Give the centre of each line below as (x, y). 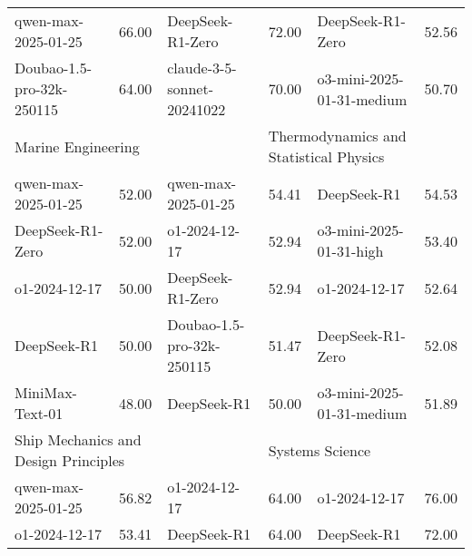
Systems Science (320, 450)
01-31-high (350, 251)
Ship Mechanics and (78, 439)
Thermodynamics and (337, 136)
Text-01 (39, 413)
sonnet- (190, 88)
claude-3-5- (202, 68)
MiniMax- (46, 392)
